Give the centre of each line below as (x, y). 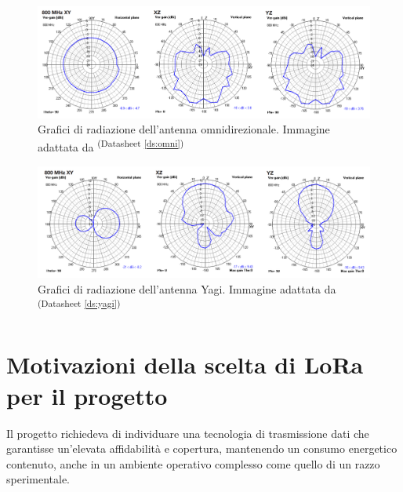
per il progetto (87, 395)
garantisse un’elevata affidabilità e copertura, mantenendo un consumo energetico (202, 448)
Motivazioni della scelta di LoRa (185, 364)
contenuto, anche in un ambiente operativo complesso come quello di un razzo (193, 463)
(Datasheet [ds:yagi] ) (79, 303)
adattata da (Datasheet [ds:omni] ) (111, 146)
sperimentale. (38, 479)
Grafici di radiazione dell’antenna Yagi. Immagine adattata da (187, 289)
